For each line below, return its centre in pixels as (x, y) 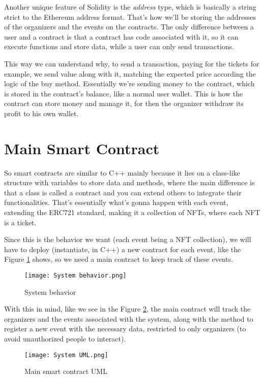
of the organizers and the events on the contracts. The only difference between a (129, 27)
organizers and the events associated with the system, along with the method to (129, 318)
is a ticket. (20, 222)
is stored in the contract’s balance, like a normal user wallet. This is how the (124, 93)
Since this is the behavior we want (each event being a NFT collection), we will (128, 239)
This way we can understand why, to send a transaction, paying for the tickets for (132, 63)
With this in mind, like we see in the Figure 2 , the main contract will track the (127, 309)
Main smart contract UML (66, 371)
